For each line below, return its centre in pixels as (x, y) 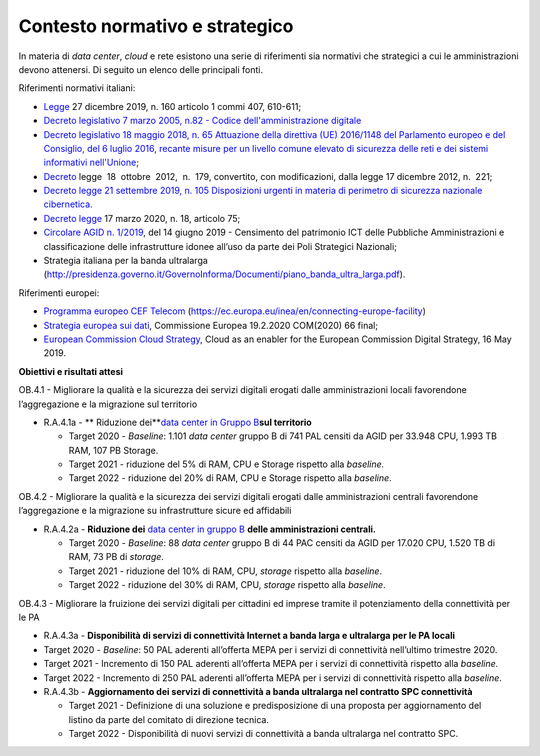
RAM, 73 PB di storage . (116, 557)
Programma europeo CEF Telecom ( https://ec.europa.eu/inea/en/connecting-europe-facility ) (235, 311)
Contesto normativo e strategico (156, 26)
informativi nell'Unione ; (91, 162)
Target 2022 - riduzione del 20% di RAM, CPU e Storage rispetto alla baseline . (230, 478)
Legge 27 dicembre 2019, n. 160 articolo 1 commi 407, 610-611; (172, 106)
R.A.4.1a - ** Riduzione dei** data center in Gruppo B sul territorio (177, 422)
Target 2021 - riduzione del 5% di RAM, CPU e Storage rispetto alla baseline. (226, 464)
